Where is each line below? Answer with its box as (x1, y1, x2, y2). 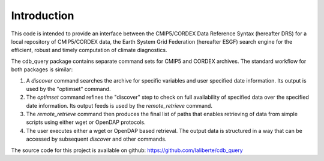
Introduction (11, 9, 74, 22)
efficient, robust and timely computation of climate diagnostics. (11, 47, 167, 54)
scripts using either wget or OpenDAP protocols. (26, 119, 146, 126)
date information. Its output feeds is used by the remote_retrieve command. (26, 102, 213, 109)
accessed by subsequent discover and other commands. (26, 135, 167, 143)
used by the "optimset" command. (26, 85, 111, 92)
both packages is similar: (11, 66, 73, 73)
